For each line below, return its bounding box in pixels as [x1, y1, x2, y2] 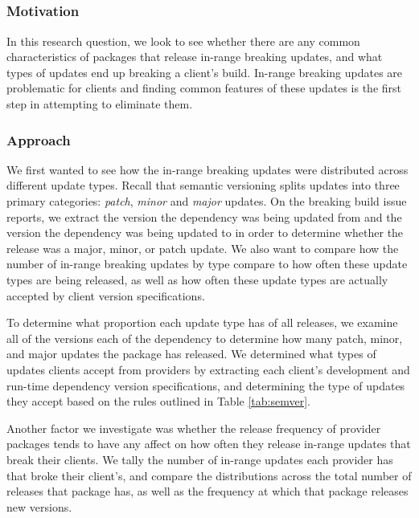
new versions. [6, 498, 72, 515]
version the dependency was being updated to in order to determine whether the [6, 224, 404, 241]
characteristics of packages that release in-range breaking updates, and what [6, 48, 383, 65]
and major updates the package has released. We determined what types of [6, 345, 376, 362]
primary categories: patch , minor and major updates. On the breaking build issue [6, 193, 407, 210]
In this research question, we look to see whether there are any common [6, 32, 360, 49]
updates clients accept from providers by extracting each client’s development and [6, 361, 410, 377]
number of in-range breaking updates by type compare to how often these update [6, 255, 408, 272]
